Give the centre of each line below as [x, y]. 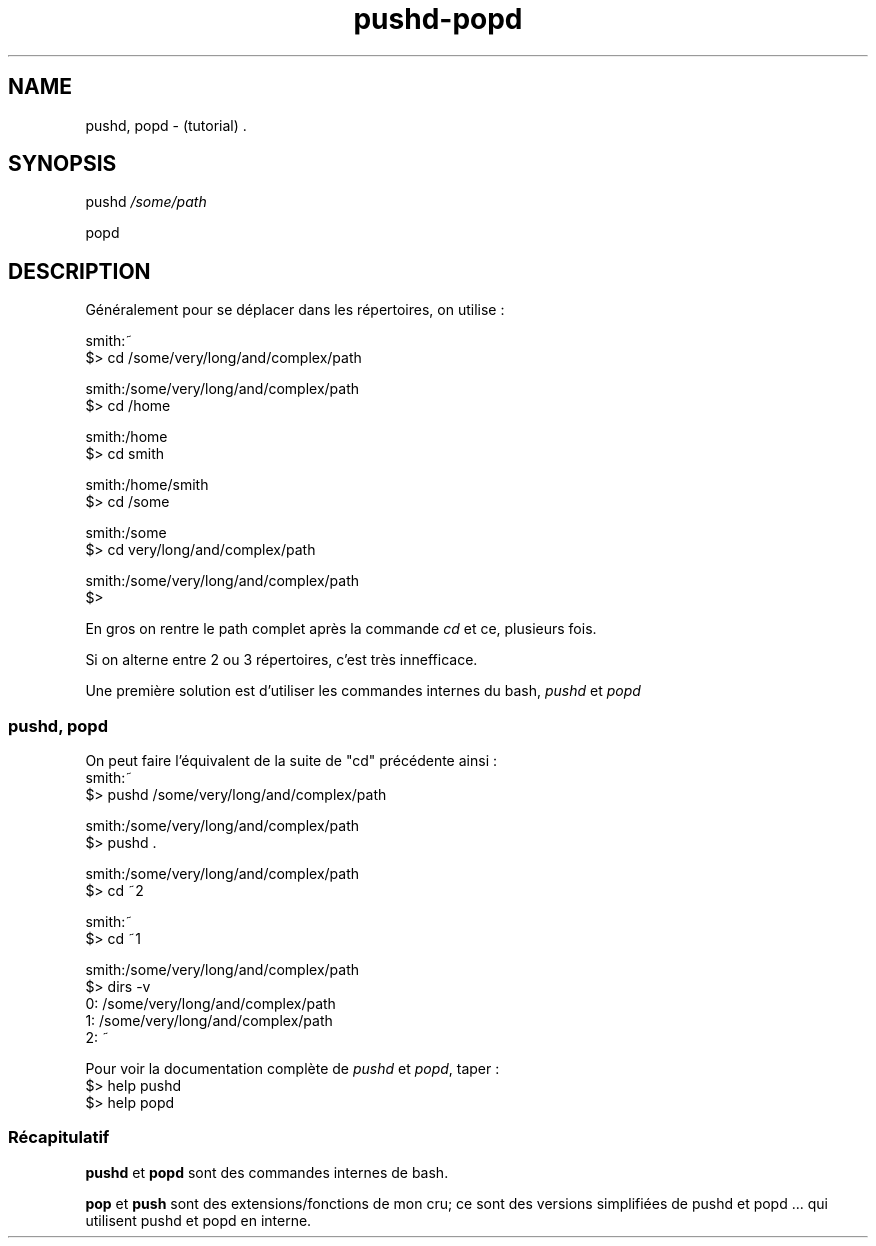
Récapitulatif [59, 1137]
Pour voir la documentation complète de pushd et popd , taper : [292, 1069]
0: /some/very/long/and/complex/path [210, 1004]
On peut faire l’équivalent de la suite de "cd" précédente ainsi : [291, 761]
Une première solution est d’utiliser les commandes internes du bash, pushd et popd [363, 691]
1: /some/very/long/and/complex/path [209, 1021]
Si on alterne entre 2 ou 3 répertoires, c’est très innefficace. [281, 660]
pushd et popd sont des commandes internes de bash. [267, 1172]
